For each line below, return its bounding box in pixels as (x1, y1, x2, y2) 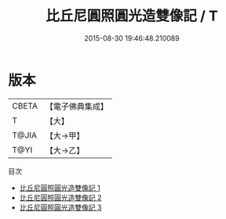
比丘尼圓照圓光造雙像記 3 (19, 203, 102, 212)
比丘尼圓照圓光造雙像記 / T (46, 7, 218, 25)
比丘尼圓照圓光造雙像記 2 (19, 192, 102, 202)
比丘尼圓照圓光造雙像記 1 (19, 183, 100, 192)
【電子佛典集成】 (45, 101, 108, 112)
